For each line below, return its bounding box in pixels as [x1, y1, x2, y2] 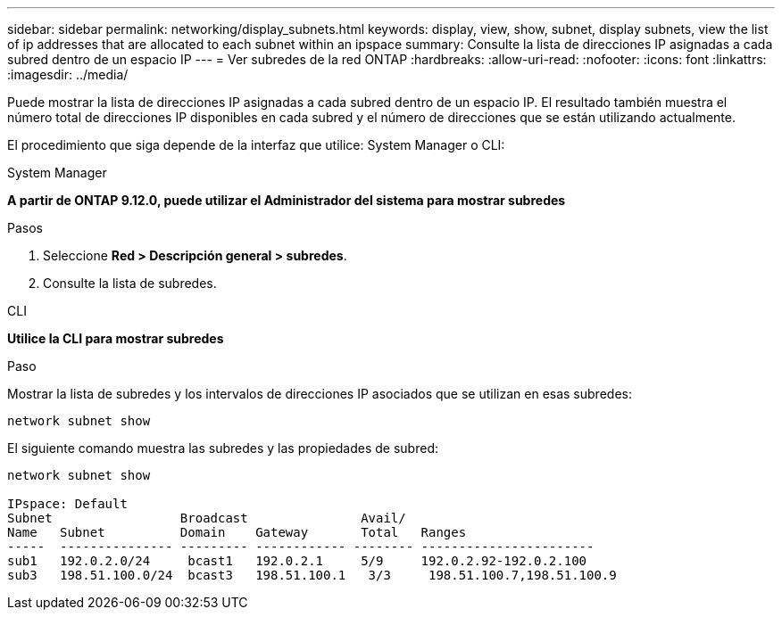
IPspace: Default [7, 497, 128, 511]
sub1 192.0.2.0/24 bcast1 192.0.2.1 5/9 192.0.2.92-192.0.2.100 [7, 554, 587, 568]
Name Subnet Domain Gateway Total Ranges [7, 525, 467, 539]
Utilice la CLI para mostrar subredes [7, 331, 224, 346]
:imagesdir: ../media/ [7, 67, 129, 82]
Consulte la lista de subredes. [43, 276, 217, 291]
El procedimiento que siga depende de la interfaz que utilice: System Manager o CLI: [7, 137, 505, 152]
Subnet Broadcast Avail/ [7, 511, 406, 525]
